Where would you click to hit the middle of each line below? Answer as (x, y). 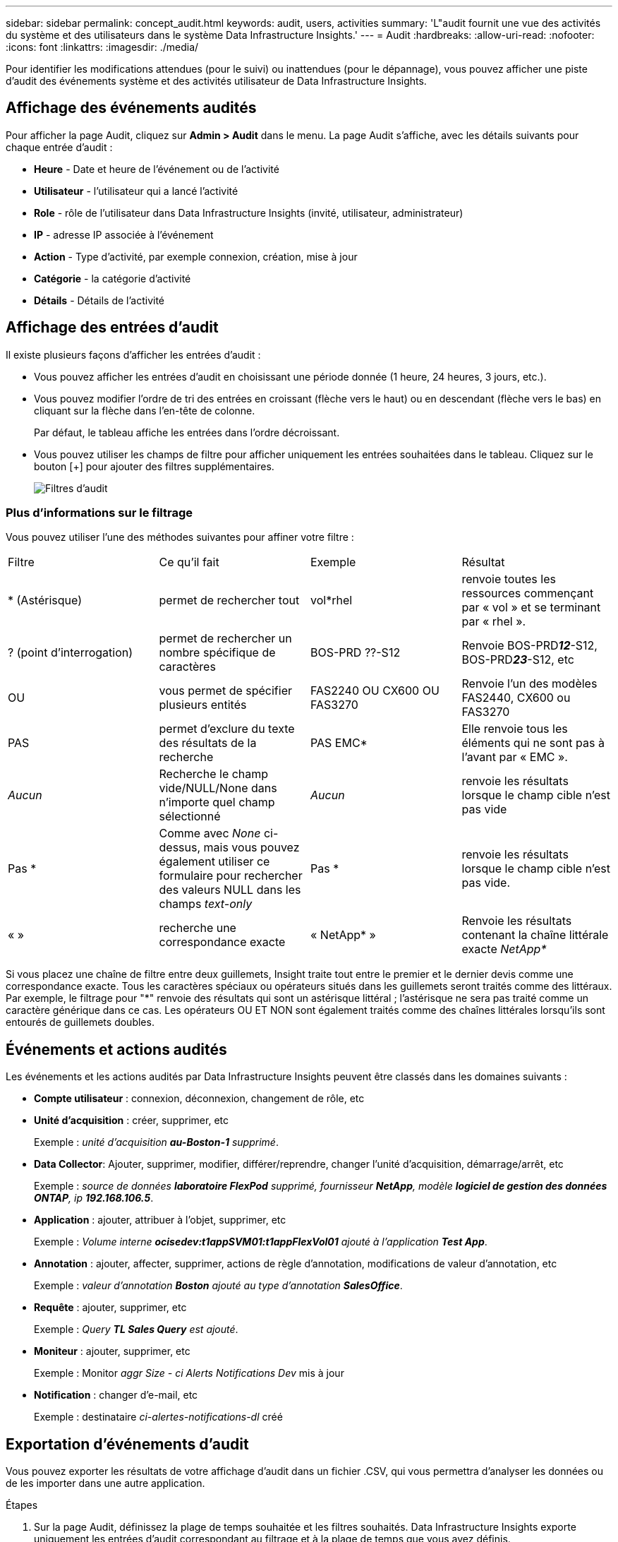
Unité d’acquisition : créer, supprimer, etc (131, 1120)
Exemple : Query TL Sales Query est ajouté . (136, 1329)
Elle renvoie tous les (515, 729)
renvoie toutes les (509, 579)
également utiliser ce (214, 862)
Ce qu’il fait (189, 562)
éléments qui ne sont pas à (533, 743)
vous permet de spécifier (226, 691)
